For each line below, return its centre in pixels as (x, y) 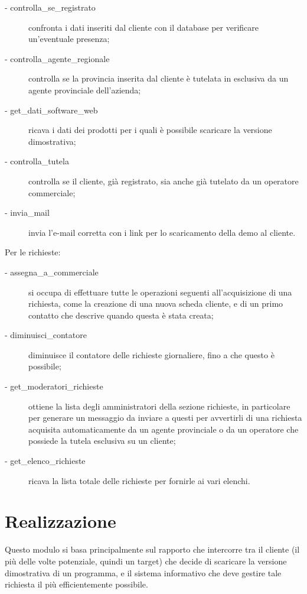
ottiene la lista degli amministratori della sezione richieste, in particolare (159, 406)
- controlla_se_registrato (50, 7)
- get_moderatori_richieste (54, 386)
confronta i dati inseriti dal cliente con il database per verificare (144, 27)
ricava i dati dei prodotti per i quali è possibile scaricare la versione (150, 130)
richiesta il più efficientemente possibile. (76, 584)
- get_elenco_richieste (45, 461)
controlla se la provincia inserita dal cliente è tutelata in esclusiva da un (159, 78)
